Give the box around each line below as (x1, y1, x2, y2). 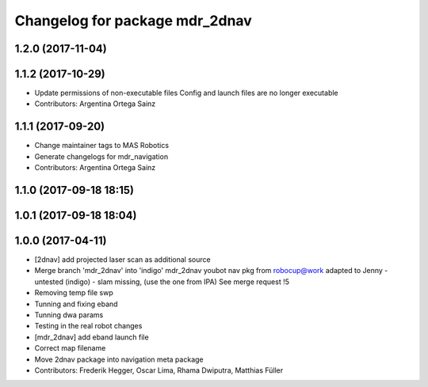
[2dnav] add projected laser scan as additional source (34, 255, 211, 264)
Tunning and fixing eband (34, 299, 118, 309)
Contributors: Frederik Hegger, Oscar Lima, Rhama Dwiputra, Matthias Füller (34, 366, 284, 375)
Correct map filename (34, 343, 106, 353)
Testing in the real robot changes (34, 321, 143, 331)
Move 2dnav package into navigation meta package (34, 355, 204, 364)
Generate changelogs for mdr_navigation (34, 151, 169, 161)
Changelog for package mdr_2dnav (14, 12, 253, 29)
